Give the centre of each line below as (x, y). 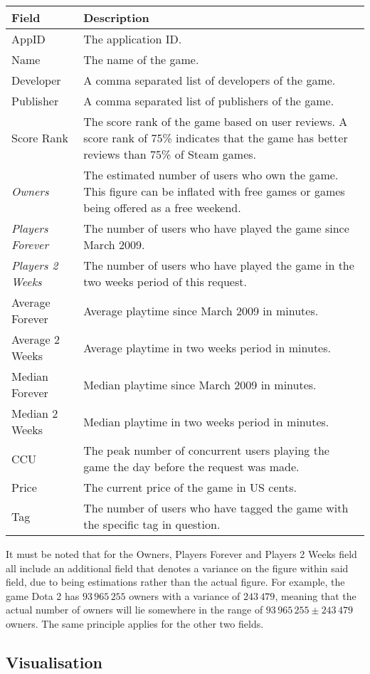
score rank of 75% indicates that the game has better (216, 138)
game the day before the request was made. (191, 467)
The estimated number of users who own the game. (211, 175)
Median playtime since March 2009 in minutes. (200, 384)
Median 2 (35, 413)
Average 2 (36, 339)
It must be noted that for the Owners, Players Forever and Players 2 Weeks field (181, 554)
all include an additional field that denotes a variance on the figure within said (177, 568)
